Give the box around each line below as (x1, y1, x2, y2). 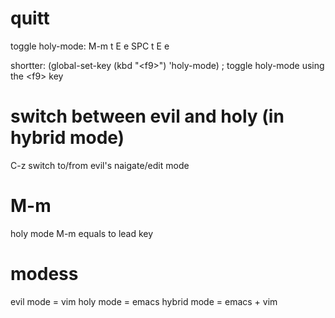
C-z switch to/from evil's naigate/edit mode (10, 159, 190, 171)
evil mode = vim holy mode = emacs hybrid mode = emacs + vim (10, 295, 278, 307)
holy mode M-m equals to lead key (10, 227, 154, 239)
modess (10, 263, 79, 285)
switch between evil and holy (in (10, 105, 285, 128)
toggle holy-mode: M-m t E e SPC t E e (10, 40, 170, 52)
